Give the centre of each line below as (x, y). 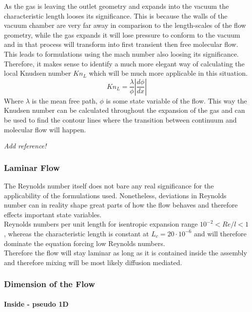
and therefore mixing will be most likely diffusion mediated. (93, 262)
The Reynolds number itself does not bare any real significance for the (109, 185)
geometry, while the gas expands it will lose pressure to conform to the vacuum (122, 34)
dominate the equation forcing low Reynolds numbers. (85, 243)
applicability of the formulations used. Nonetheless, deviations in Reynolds (115, 195)
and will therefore (220, 233)
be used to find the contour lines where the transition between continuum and (120, 119)
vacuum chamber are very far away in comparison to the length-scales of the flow (125, 25)
